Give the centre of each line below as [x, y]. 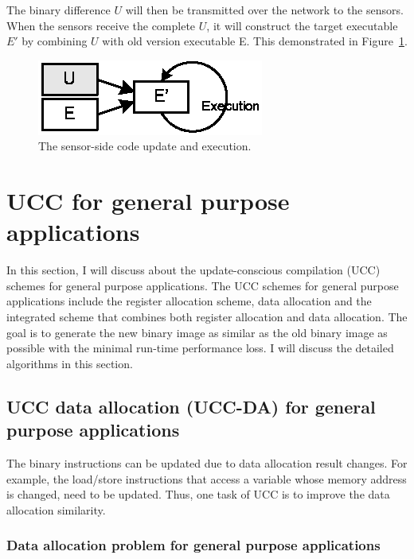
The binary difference [59, 10]
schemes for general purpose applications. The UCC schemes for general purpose [203, 285]
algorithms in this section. [70, 363]
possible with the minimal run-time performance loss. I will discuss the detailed [200, 348]
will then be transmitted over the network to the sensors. [264, 10]
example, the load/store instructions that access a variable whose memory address [207, 478]
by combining [55, 41]
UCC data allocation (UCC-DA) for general [191, 406]
